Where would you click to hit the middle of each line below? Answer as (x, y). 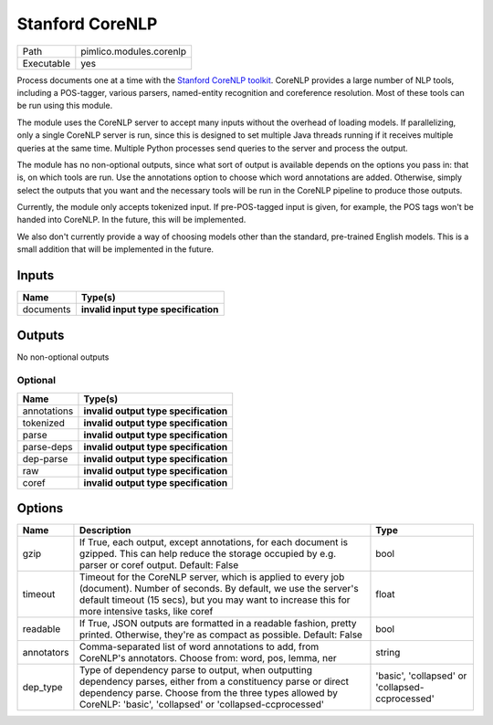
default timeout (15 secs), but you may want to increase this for (215, 600)
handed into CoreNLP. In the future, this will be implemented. (131, 220)
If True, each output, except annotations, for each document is (214, 542)
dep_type (42, 688)
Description (105, 531)
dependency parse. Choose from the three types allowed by (208, 693)
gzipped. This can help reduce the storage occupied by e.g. (208, 554)
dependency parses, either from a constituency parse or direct (214, 682)
